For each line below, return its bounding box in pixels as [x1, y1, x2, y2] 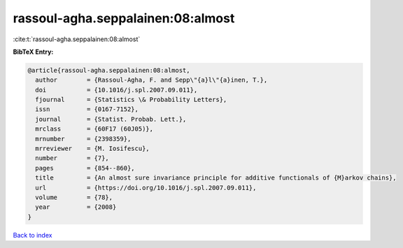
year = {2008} [35, 203, 117, 211]
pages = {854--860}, [35, 164, 136, 172]
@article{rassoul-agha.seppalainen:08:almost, [27, 66, 190, 74]
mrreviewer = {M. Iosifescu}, [35, 145, 150, 153]
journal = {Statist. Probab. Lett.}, [35, 115, 187, 123]
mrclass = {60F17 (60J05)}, [35, 125, 154, 133]
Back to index [13, 231, 52, 239]
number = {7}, [35, 154, 110, 162]
